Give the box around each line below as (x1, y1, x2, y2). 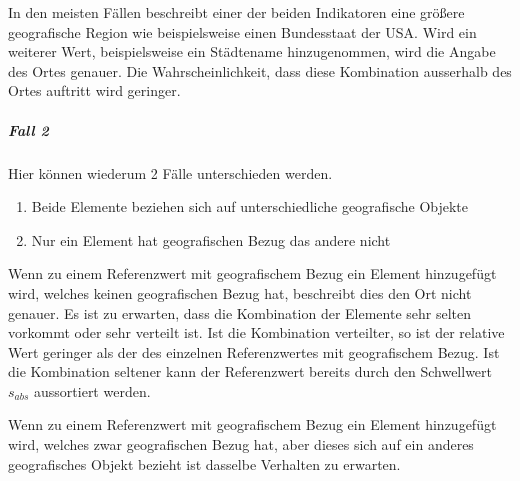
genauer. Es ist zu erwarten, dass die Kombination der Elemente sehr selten (8, 302, 472, 323)
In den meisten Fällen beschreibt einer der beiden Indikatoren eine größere (8, 2, 465, 22)
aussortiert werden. (34, 380, 151, 401)
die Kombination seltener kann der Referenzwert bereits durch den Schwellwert (8, 361, 492, 382)
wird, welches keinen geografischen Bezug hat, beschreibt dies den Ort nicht (8, 282, 472, 303)
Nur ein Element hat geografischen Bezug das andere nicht (31, 229, 391, 250)
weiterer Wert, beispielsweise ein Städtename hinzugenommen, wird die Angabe (8, 41, 496, 62)
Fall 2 (8, 119, 49, 140)
